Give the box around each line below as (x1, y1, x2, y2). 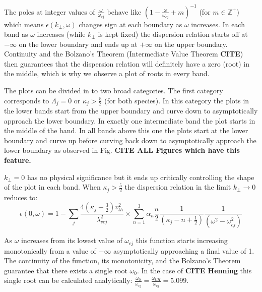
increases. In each (191, 19, 245, 29)
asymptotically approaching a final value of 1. (113, 245, 254, 256)
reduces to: (4, 192, 38, 202)
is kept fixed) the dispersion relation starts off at (98, 29, 248, 39)
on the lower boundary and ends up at (19, 38, 138, 49)
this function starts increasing (136, 235, 228, 246)
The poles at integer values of (4, 6, 95, 17)
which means (4, 19, 44, 29)
